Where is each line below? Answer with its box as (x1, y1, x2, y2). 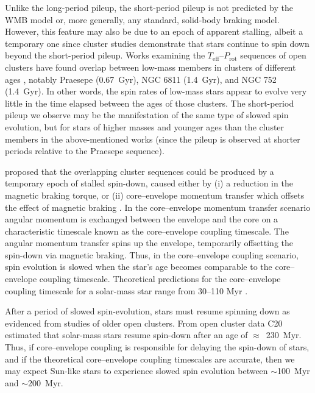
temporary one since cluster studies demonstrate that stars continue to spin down (5, 37, 310, 49)
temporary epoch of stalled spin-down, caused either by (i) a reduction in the (5, 177, 293, 189)
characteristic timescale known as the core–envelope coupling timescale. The (5, 224, 289, 237)
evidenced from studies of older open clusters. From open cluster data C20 (5, 316, 283, 329)
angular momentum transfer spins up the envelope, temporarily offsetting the (5, 236, 294, 249)
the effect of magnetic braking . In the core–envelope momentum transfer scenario (5, 200, 311, 213)
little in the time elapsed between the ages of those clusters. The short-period (5, 96, 294, 109)
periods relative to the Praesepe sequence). (5, 144, 165, 157)
